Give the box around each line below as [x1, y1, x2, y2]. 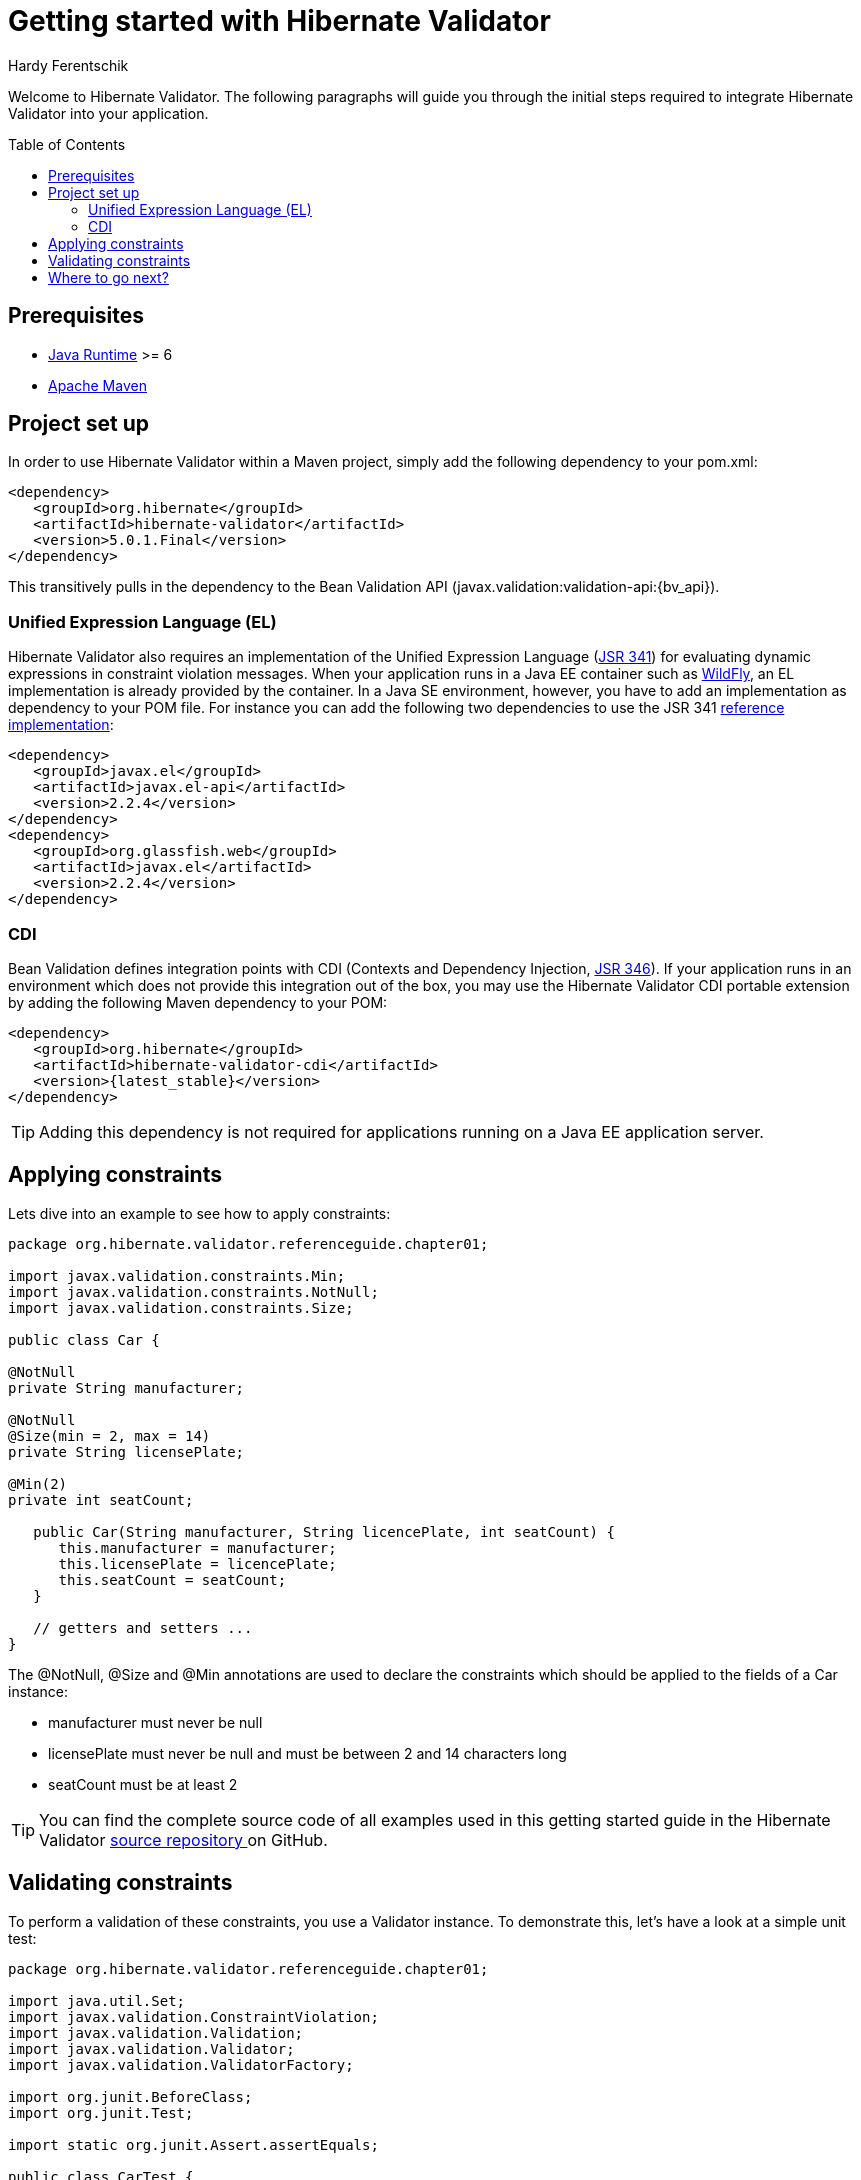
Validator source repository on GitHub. [39, 1829, 328, 1850]
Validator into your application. [8, 104, 209, 122]
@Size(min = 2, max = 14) [8, 1427, 211, 1444]
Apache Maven [48, 376, 147, 394]
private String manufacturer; [8, 1379, 245, 1396]
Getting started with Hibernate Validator [8, 4, 551, 38]
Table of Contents [8, 135, 126, 153]
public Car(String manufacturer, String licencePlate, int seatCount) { [33, 1523, 615, 1540]
